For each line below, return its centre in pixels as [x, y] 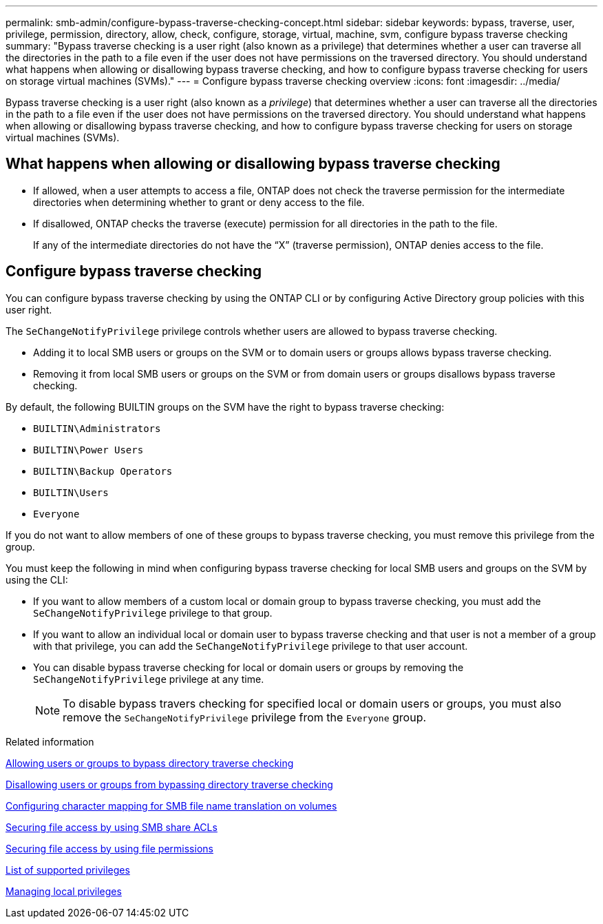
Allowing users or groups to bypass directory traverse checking [150, 763]
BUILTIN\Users [71, 492]
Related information [50, 741]
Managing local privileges [64, 891]
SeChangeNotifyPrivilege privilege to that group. [153, 613]
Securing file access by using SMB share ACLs [112, 827]
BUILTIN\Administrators [97, 428]
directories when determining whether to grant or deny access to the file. [199, 202]
